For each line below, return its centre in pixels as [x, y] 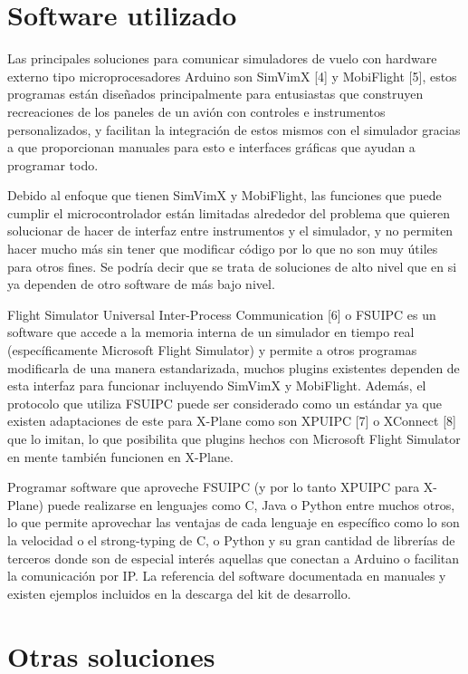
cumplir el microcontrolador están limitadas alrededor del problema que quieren [229, 212]
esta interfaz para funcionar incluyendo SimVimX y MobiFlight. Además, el [217, 385]
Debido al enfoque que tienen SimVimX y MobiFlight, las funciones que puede [224, 195]
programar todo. [53, 164]
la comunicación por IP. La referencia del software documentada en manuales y [227, 576]
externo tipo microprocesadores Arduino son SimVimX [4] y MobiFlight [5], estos [232, 76]
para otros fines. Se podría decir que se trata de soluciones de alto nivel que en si [232, 266]
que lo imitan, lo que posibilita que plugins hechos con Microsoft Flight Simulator [234, 438]
